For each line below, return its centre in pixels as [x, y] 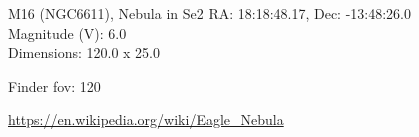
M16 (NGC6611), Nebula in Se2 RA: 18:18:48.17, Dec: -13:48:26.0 [210, 13]
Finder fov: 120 [54, 85]
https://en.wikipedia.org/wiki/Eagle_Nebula [146, 119]
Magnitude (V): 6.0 [67, 32]
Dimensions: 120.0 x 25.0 [84, 52]
